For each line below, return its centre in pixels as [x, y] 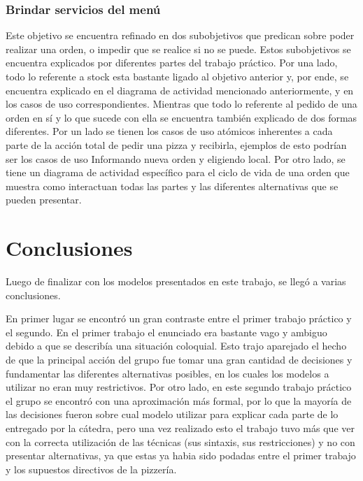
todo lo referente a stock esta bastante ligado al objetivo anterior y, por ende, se [177, 76]
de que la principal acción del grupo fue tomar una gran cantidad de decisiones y [179, 360]
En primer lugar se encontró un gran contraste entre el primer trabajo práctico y [179, 318]
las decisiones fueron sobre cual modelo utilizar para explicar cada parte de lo [172, 414]
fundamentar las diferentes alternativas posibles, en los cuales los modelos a [168, 373]
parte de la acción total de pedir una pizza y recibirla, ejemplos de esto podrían [176, 144]
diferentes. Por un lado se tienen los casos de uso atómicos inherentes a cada [169, 131]
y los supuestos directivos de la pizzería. [91, 469]
